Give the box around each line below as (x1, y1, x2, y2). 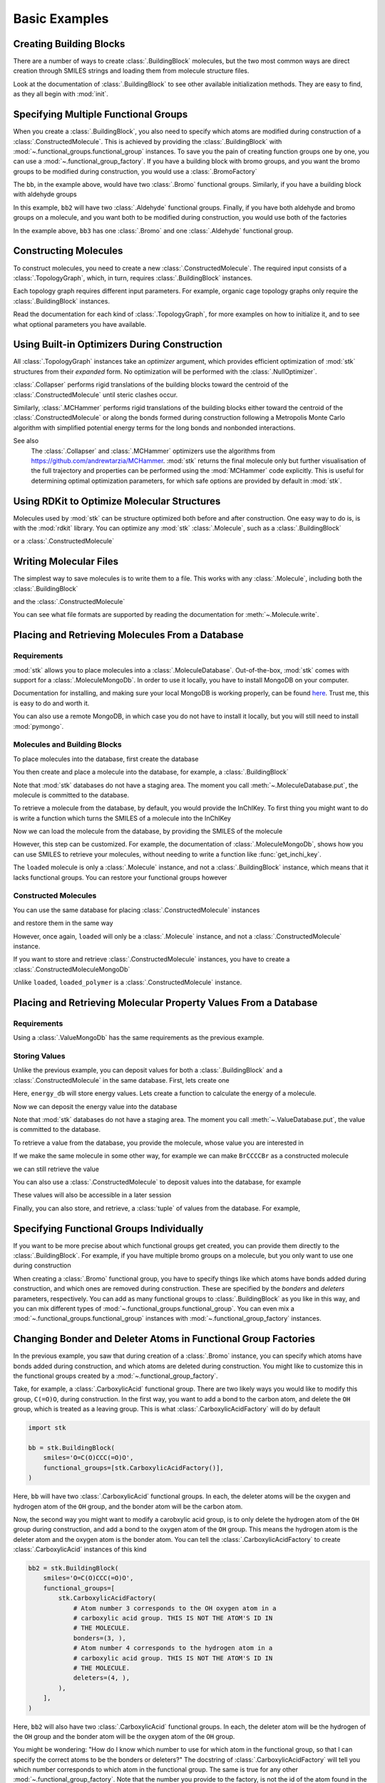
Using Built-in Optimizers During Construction (13, 339, 222, 351)
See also (13, 436, 39, 445)
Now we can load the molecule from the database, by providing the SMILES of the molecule (13, 827, 283, 836)
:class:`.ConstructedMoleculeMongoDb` (13, 965, 130, 974)
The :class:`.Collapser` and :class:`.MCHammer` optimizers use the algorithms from (31, 446, 276, 455)
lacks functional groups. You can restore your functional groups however (13, 873, 227, 882)
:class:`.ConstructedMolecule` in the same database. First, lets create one (13, 1076, 230, 1084)
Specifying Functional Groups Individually (13, 1222, 204, 1235)
